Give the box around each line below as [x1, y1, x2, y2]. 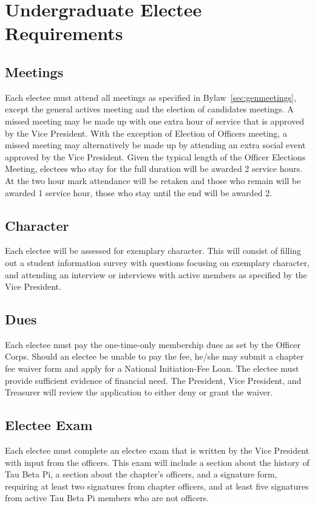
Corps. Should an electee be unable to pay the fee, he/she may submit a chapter [5, 350, 304, 363]
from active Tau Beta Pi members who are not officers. [5, 491, 209, 504]
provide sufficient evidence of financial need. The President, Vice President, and [5, 374, 302, 386]
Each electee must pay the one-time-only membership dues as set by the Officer [5, 338, 301, 350]
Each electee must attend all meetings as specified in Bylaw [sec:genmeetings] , [5, 91, 296, 103]
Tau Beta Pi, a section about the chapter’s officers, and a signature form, [5, 468, 277, 480]
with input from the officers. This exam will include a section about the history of [5, 456, 310, 468]
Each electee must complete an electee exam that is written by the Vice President [5, 444, 310, 457]
